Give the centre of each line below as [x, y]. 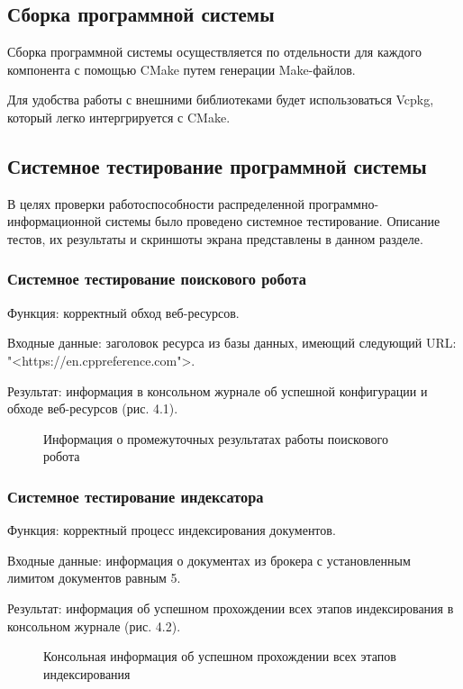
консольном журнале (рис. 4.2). [94, 626]
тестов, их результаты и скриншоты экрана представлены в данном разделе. [215, 238]
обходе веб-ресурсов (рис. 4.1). [93, 408]
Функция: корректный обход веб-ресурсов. [123, 312]
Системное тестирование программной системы [217, 165]
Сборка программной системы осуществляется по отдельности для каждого [214, 52]
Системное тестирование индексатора [136, 496]
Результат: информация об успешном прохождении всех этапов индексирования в [231, 607]
